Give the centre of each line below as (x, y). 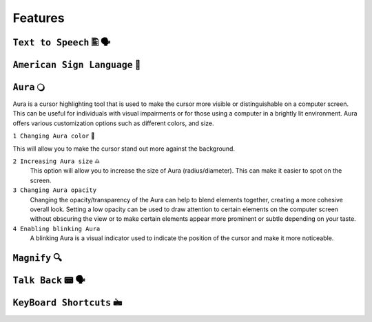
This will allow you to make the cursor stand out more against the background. (124, 149)
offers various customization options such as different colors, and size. (113, 123)
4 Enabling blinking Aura (56, 228)
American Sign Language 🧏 (77, 64)
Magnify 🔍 (37, 258)
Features (39, 18)
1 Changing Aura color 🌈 (54, 136)
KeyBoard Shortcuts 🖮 (68, 303)
